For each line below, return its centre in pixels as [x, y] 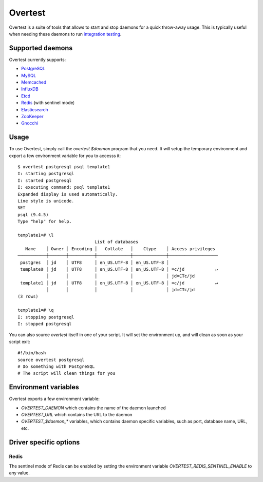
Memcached [34, 82]
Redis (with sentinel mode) [48, 103]
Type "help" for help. [45, 221]
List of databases [116, 242]
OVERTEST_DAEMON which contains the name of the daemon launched [94, 408]
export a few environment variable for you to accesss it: [65, 156]
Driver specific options [45, 442]
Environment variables [44, 387]
